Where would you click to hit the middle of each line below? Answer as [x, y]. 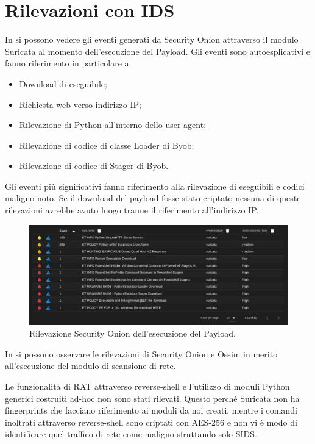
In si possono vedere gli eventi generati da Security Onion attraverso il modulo [152, 39]
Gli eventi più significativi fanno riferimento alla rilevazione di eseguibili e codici [155, 186]
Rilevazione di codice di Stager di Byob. [94, 166]
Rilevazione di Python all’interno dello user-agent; [113, 125]
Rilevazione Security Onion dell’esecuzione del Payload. [133, 333]
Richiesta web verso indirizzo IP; [80, 104]
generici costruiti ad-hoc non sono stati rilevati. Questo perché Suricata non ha [152, 398]
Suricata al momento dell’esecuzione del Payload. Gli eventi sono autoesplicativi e [158, 51]
